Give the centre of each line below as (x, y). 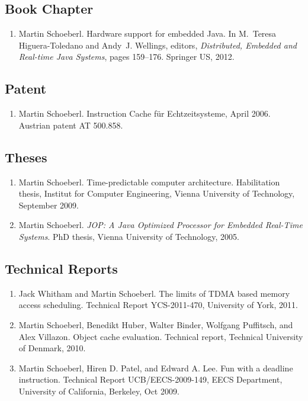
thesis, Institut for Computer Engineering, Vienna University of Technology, (157, 193)
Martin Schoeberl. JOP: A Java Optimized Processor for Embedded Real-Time (161, 225)
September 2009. (49, 205)
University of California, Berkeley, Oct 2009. (99, 391)
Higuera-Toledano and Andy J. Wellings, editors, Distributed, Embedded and (158, 45)
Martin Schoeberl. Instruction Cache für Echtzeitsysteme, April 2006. (145, 113)
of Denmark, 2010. (52, 348)
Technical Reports (61, 268)
